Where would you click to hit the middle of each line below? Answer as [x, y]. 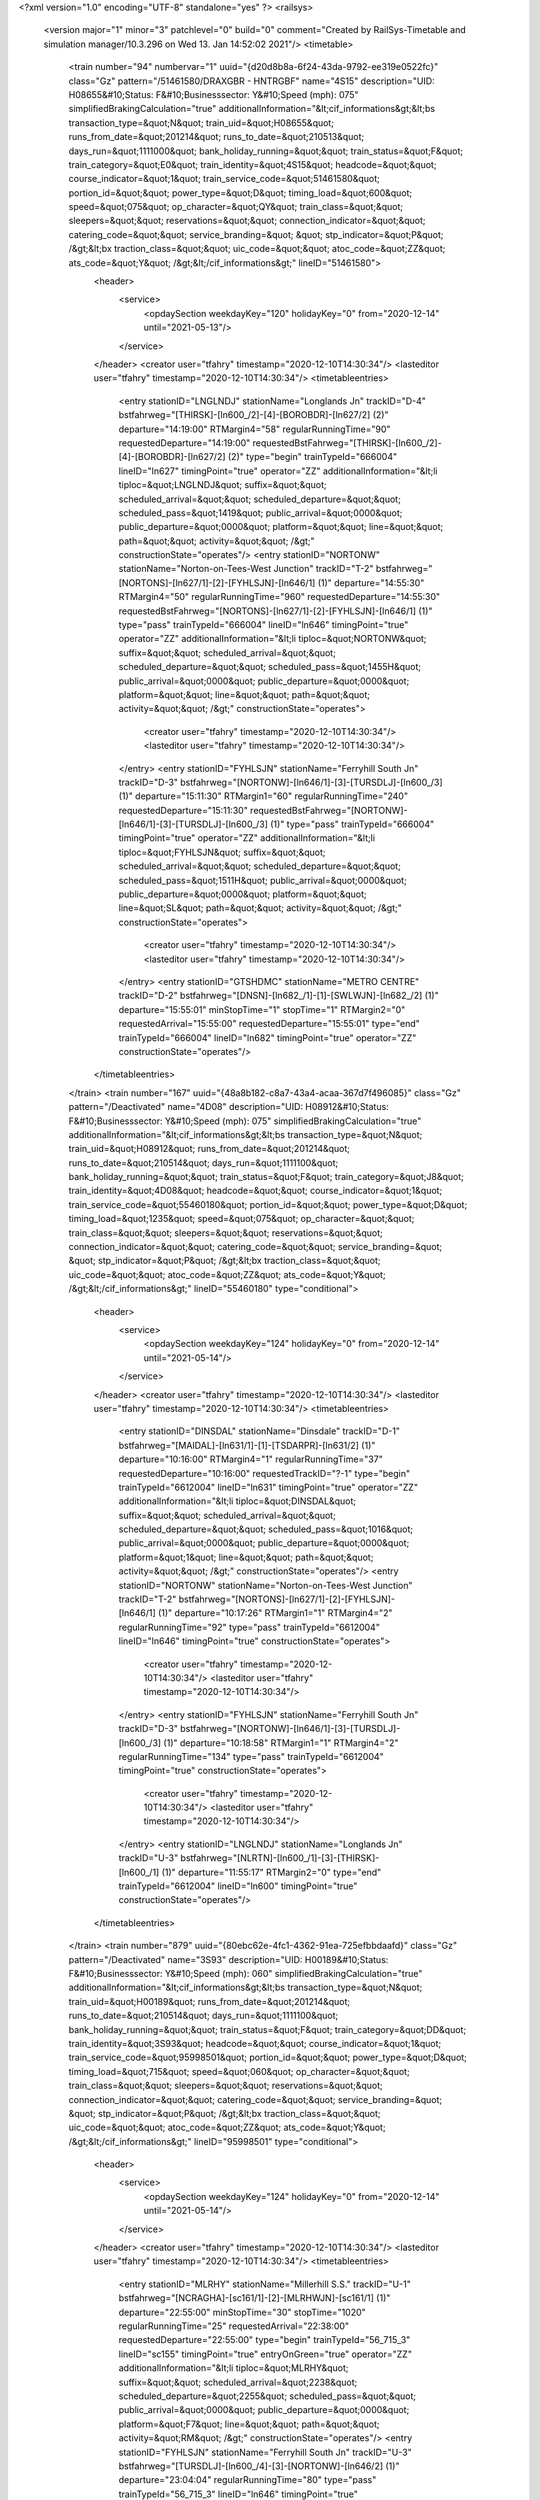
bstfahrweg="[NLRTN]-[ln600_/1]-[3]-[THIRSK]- [280, 1858]
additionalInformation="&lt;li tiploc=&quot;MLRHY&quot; [233, 2368]
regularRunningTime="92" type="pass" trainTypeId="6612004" [249, 1627]
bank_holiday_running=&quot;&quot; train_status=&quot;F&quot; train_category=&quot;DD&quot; [267, 2029]
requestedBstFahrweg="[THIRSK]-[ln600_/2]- [347, 442]
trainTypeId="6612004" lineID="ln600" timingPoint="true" [238, 1886]
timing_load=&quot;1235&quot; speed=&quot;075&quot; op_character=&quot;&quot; [241, 1219]
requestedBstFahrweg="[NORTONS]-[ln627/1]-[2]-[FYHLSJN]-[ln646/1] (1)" [275, 611]
